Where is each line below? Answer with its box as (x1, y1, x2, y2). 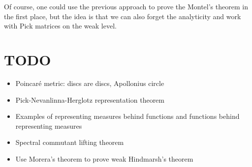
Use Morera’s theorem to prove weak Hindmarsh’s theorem (15, 153, 193, 164)
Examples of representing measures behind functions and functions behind (15, 111, 240, 121)
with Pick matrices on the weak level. (4, 21, 117, 31)
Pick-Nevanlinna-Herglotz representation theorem (15, 94, 164, 105)
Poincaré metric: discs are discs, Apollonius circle (15, 78, 164, 88)
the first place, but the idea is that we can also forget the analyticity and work (4, 11, 241, 21)
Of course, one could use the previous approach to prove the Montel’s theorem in (4, 1, 248, 11)
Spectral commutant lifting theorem (15, 137, 124, 147)
